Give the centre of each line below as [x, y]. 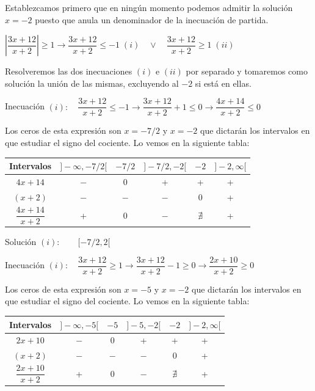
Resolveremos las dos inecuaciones [69, 71]
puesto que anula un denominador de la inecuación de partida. [152, 19]
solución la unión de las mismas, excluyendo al [92, 83]
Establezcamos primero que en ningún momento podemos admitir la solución [149, 7]
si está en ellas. [223, 83]
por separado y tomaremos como [247, 71]
